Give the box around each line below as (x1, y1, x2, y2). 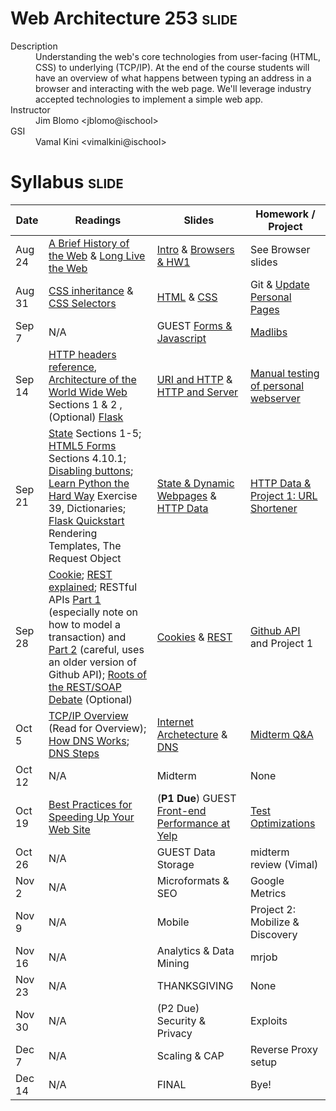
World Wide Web (48, 385, 128, 399)
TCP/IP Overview (48, 708, 129, 722)
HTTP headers (48, 347, 117, 361)
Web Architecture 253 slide (10, 7, 238, 30)
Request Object (48, 551, 122, 565)
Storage (156, 857, 195, 871)
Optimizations (249, 816, 316, 830)
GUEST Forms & (156, 318, 233, 332)
